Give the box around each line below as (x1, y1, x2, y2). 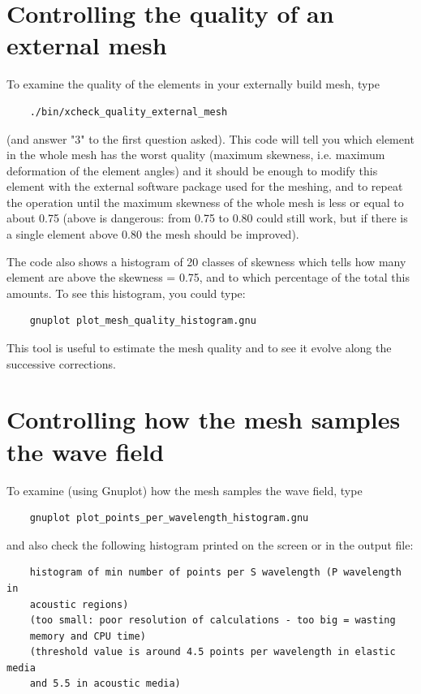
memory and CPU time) (29, 630, 146, 642)
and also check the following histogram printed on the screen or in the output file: (6, 536, 414, 553)
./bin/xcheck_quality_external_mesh (29, 106, 228, 118)
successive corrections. (6, 355, 116, 372)
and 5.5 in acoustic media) (29, 678, 181, 690)
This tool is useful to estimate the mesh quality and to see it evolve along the (6, 339, 392, 356)
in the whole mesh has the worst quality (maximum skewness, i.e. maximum (6, 146, 385, 163)
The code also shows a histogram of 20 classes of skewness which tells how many (6, 252, 406, 269)
